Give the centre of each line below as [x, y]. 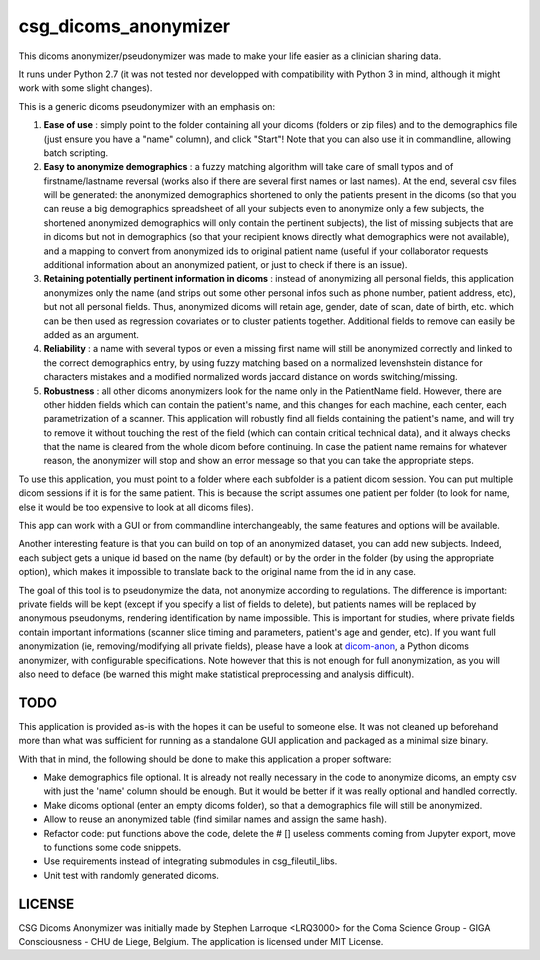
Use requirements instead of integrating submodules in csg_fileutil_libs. [190, 861]
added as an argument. [91, 334]
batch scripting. [76, 152]
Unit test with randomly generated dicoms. [131, 875]
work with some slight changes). [85, 88]
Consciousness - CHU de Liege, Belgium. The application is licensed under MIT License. [201, 942]
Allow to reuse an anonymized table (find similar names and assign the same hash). [215, 819]
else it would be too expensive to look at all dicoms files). [136, 507]
